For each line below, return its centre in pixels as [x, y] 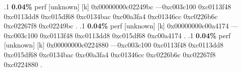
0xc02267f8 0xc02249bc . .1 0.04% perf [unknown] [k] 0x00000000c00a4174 [116, 26]
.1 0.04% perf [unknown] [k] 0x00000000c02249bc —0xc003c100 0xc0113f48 [118, 6]
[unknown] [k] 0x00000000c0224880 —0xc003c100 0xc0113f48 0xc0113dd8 [114, 45]
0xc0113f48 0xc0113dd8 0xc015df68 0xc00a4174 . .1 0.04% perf [135, 35]
